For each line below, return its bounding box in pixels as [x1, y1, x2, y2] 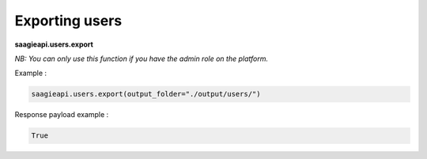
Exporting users [14, 12, 123, 29]
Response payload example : [14, 110, 109, 119]
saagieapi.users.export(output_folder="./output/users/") [31, 89, 261, 99]
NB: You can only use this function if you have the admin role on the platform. [14, 54, 269, 63]
